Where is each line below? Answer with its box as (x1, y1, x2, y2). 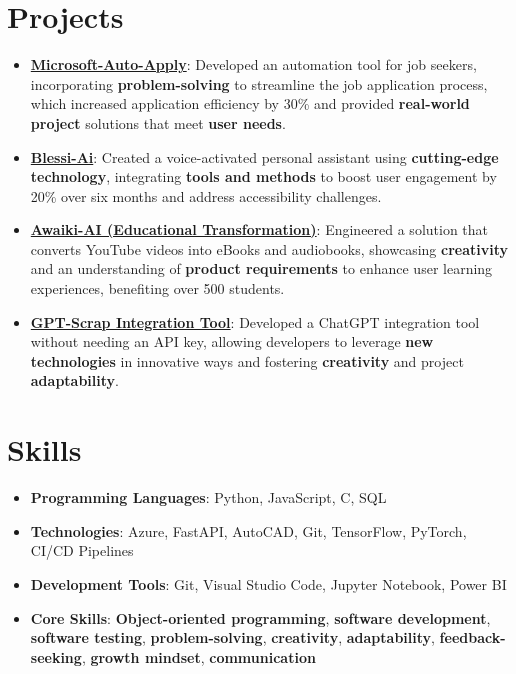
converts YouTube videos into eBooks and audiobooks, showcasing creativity (30, 238, 508, 259)
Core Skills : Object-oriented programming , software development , (30, 607, 491, 628)
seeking (30, 646, 82, 667)
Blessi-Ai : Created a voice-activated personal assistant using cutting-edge (30, 146, 499, 167)
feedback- (439, 627, 506, 648)
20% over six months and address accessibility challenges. (30, 185, 382, 206)
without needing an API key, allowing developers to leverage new (30, 331, 434, 352)
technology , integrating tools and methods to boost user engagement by (30, 166, 497, 187)
